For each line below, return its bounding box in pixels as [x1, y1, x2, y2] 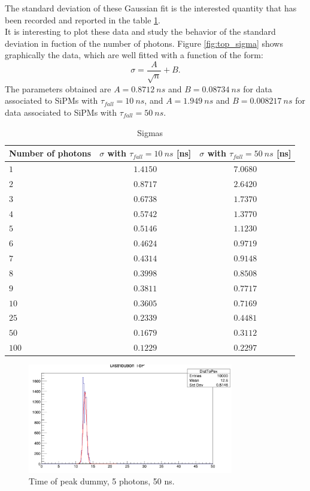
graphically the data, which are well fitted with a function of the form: [5, 49, 263, 61]
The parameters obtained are [5, 82, 111, 95]
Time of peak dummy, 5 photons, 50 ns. [29, 475, 175, 487]
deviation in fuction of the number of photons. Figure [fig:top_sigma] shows [5, 37, 283, 49]
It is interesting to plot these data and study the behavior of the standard [5, 25, 276, 38]
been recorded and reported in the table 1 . [5, 13, 160, 26]
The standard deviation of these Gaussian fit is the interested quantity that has [5, 2, 297, 14]
